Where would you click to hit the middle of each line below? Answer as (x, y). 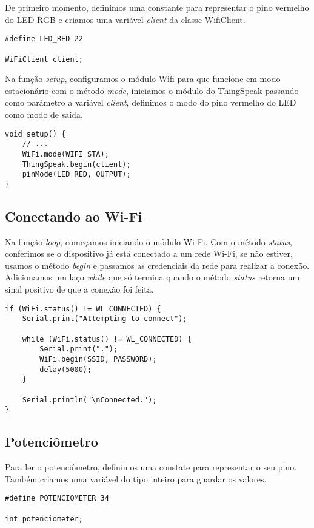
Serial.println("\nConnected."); (89, 400)
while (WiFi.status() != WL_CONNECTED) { (107, 339)
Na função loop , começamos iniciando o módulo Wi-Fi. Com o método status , (149, 241)
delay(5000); (66, 369)
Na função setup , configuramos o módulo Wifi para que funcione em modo (143, 79)
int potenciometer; (44, 519)
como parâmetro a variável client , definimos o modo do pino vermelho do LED (151, 102)
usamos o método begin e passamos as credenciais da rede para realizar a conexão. (157, 265)
